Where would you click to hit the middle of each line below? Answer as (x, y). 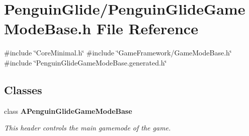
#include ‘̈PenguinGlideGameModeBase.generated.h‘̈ (86, 62)
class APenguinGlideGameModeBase (68, 111)
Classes (23, 89)
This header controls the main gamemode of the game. (88, 128)
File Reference (147, 28)
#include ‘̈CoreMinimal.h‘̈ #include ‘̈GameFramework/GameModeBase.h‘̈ (118, 53)
